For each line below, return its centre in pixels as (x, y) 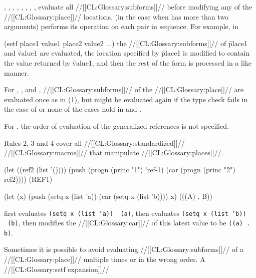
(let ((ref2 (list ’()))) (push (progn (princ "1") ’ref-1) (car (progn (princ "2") (120, 169)
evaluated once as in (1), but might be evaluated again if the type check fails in (126, 99)
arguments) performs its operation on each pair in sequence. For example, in (121, 26)
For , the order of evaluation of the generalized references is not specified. (117, 125)
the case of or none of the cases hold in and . (73, 109)
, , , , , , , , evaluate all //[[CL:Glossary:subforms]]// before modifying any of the (128, 7)
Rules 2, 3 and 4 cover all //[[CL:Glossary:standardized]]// (94, 143)
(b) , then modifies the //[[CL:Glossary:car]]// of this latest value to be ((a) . (129, 223)
